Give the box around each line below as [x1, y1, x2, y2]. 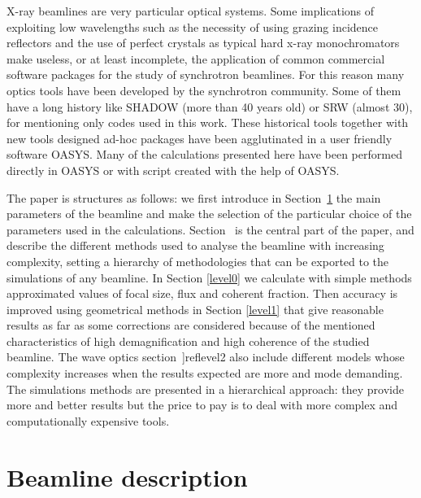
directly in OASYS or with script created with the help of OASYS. [7, 161, 340, 178]
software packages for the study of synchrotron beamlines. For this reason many [7, 66, 405, 83]
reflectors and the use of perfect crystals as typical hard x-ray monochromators [7, 34, 400, 51]
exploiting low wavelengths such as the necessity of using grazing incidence [7, 18, 379, 35]
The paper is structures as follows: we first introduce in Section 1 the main [7, 189, 381, 206]
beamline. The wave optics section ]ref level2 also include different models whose [7, 348, 405, 365]
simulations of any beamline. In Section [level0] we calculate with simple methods [7, 269, 412, 286]
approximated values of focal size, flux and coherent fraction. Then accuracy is [7, 285, 398, 302]
